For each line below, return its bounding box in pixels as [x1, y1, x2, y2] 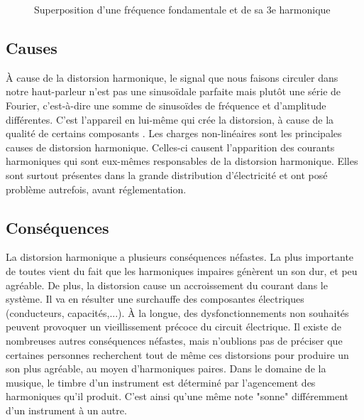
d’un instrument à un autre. [6, 402, 127, 417]
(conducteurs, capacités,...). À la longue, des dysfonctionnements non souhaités [6, 305, 349, 320]
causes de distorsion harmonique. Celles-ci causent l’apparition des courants [6, 139, 335, 154]
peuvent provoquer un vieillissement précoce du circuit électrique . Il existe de [6, 319, 341, 334]
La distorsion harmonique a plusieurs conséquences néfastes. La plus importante [6, 249, 354, 264]
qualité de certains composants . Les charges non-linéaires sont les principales [6, 126, 342, 141]
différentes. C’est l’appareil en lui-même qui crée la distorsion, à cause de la [6, 112, 334, 126]
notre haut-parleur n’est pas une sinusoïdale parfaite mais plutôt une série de [6, 84, 341, 99]
